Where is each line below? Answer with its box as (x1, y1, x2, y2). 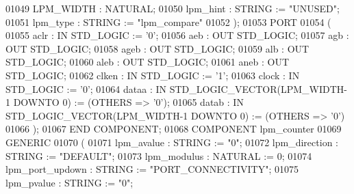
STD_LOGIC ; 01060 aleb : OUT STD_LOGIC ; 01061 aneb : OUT (5, 55, 289, 69)
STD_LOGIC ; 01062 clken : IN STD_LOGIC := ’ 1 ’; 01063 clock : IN (5, 68, 300, 82)
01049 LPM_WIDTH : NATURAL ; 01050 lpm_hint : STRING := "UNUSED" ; (5, 1, 340, 15)
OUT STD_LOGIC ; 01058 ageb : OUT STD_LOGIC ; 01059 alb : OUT (5, 41, 309, 55)
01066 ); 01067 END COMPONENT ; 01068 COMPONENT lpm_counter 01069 (5, 122, 342, 136)
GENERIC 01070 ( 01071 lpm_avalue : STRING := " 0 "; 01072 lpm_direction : (5, 135, 338, 149)
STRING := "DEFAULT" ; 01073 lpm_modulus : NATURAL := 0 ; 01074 (5, 148, 312, 163)
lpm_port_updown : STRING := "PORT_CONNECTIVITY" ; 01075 (5, 162, 299, 176)
